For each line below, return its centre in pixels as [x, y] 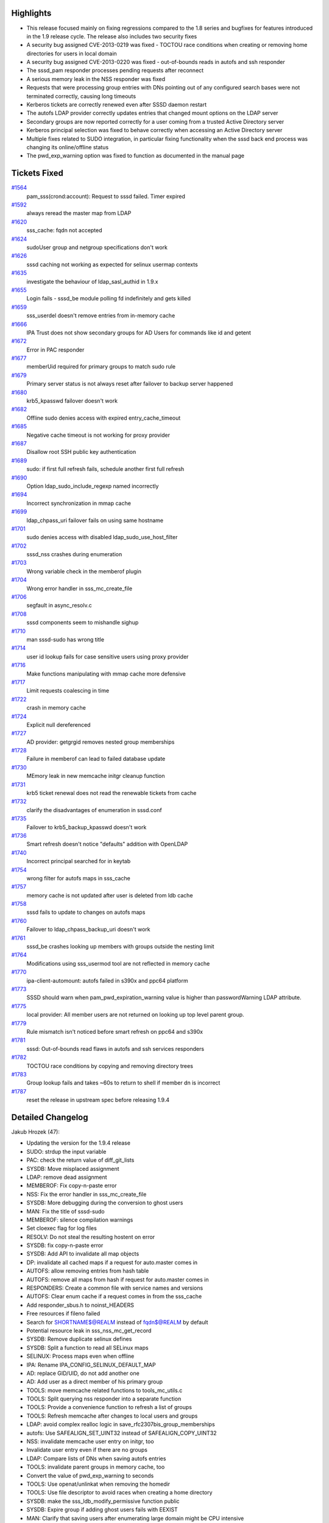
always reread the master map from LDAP [79, 213]
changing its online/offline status [68, 147]
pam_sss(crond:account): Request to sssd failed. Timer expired [106, 196]
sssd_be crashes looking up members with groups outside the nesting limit [120, 947]
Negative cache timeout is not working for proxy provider [98, 435]
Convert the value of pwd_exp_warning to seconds [90, 1475]
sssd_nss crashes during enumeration [74, 554]
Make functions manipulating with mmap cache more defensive [106, 674]
